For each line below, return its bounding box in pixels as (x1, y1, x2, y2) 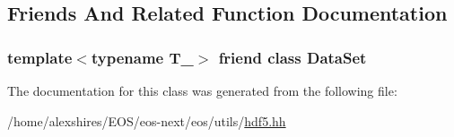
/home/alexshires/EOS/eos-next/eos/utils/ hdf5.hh (7, 111, 286, 130)
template (7, 46, 73, 68)
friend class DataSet (218, 46, 367, 68)
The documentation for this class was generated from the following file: (7, 81, 397, 99)
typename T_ (91, 46, 194, 68)
